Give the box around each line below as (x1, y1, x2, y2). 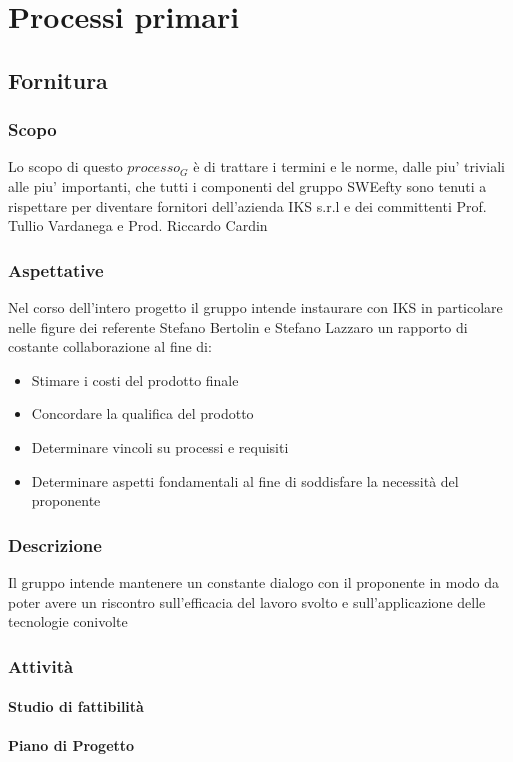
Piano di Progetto (8, 735, 135, 756)
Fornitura (8, 64, 108, 95)
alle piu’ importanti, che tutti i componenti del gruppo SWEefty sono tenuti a (8, 175, 487, 196)
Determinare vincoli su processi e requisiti (31, 436, 289, 457)
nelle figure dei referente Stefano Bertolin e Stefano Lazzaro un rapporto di (8, 316, 468, 337)
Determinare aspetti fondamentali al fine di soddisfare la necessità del (31, 470, 459, 491)
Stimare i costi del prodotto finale (31, 369, 239, 390)
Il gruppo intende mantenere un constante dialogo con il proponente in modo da (8, 571, 500, 592)
